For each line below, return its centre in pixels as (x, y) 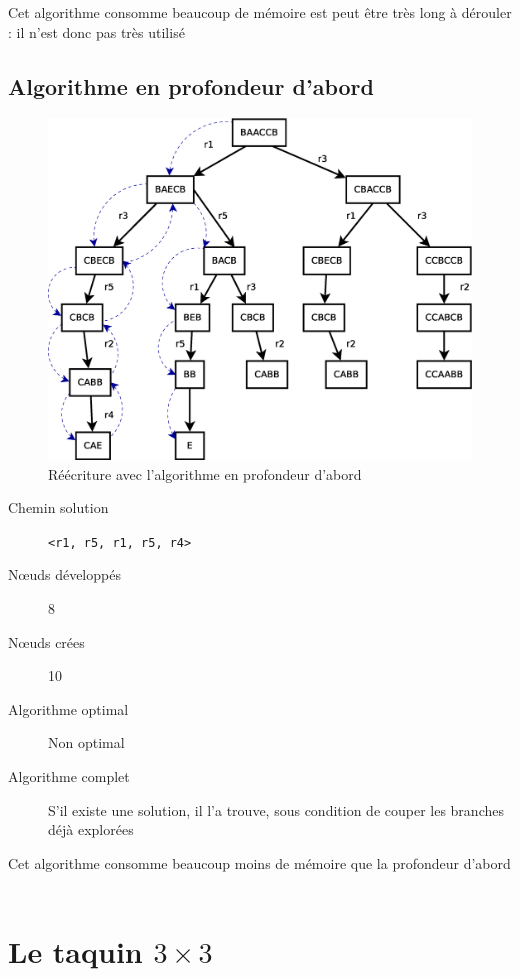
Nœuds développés (64, 574)
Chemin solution (58, 507)
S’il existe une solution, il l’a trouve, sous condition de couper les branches (276, 809)
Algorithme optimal (68, 708)
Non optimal (86, 742)
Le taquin (75, 951)
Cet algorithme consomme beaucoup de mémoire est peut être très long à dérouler (260, 12)
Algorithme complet (69, 775)
